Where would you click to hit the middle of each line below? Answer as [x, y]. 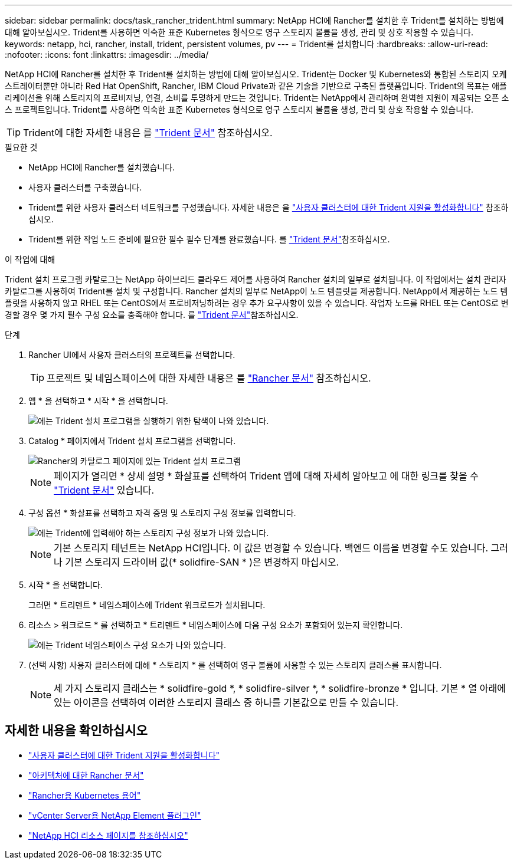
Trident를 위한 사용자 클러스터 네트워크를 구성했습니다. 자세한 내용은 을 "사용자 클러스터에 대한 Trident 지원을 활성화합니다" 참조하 [269, 207]
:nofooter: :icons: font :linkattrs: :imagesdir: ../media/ [107, 55]
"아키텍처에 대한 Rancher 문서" [86, 775]
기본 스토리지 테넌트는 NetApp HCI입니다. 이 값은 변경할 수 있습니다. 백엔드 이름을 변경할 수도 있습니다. [271, 548]
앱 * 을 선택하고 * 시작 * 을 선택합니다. [98, 401]
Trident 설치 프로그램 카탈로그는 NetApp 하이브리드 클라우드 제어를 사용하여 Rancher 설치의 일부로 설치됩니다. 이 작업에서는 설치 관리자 [256, 279]
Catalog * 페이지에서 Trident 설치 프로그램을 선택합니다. [132, 441]
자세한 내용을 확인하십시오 [76, 731]
